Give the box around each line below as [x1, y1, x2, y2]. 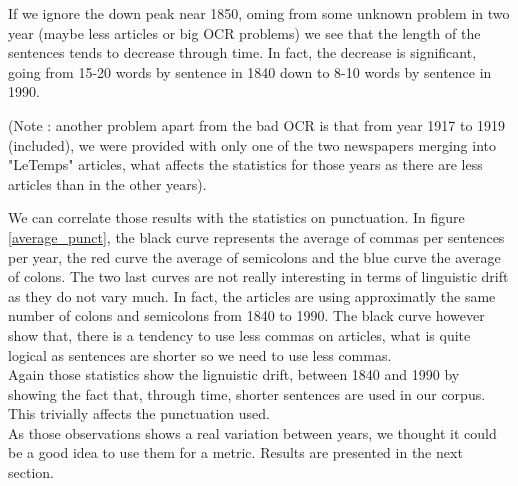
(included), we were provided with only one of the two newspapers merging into [8, 134, 496, 155]
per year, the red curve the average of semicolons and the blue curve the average [8, 246, 501, 267]
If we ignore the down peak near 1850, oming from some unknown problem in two [8, 3, 510, 23]
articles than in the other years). [8, 173, 207, 194]
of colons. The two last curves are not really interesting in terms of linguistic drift [8, 266, 509, 287]
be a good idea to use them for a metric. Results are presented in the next [8, 442, 463, 463]
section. [8, 462, 54, 483]
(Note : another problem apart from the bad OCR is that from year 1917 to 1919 [8, 114, 506, 135]
